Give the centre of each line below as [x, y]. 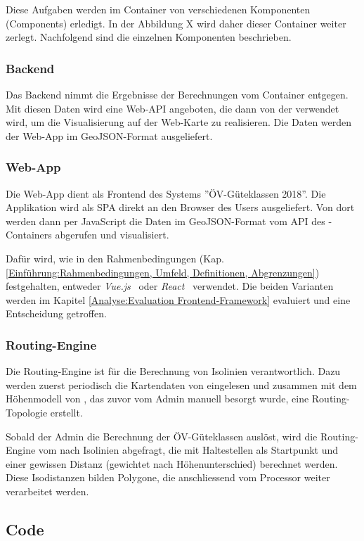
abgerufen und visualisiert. [112, 235]
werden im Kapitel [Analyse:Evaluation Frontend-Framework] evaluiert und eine [178, 299]
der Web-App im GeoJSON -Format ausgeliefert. [109, 135]
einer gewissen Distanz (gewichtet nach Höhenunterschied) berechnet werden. [172, 463]
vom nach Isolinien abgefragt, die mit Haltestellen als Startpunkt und [188, 450]
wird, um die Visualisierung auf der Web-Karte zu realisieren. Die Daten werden [179, 122]
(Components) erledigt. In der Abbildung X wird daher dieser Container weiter [176, 23]
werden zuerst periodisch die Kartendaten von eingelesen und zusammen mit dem [181, 384]
